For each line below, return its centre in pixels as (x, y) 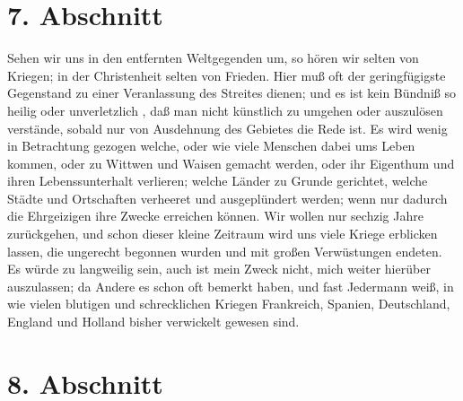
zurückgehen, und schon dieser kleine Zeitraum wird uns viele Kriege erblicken (223, 234)
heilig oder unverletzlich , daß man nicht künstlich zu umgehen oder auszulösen (225, 110)
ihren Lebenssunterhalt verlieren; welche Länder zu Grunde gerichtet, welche (218, 181)
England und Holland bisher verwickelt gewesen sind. (153, 322)
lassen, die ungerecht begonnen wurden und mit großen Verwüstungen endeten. (225, 251)
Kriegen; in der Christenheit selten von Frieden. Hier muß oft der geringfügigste (227, 75)
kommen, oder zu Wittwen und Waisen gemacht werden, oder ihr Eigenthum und (231, 163)
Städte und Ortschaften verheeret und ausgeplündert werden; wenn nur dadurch (227, 198)
